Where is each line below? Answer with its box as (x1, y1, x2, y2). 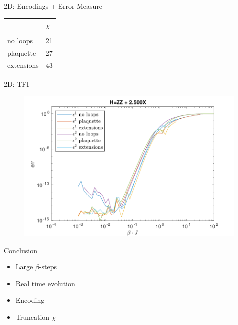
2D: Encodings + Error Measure (4, 1, 103, 11)
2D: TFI (4, 78, 29, 89)
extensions (7, 60, 39, 70)
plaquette (7, 48, 36, 58)
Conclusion (4, 245, 37, 255)
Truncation (15, 311, 50, 322)
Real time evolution (15, 278, 75, 288)
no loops (7, 35, 33, 46)
